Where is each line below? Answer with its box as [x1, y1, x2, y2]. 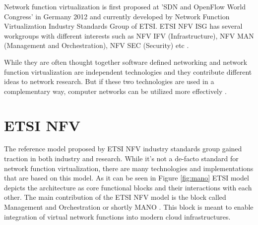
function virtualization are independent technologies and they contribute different [4, 66, 252, 77]
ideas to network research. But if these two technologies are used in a [4, 76, 214, 87]
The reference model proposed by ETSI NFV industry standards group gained [4, 143, 242, 154]
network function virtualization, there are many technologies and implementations [4, 163, 254, 173]
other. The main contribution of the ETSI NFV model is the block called [4, 192, 226, 202]
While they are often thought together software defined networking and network [4, 56, 247, 67]
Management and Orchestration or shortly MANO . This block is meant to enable [4, 202, 254, 212]
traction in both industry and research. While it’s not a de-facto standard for [4, 153, 239, 164]
